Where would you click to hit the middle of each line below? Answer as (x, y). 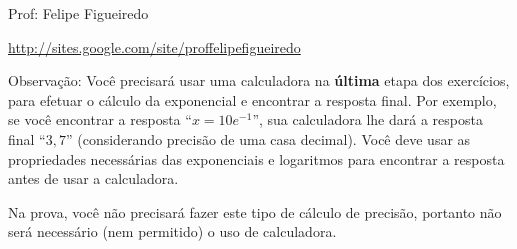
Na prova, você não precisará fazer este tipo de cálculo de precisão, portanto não (255, 211)
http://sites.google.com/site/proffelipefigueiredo (154, 46)
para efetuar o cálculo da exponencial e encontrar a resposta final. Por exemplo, (252, 99)
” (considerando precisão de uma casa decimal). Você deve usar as (268, 138)
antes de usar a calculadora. (93, 178)
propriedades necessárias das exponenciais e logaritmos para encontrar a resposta (256, 158)
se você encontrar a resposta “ (100, 119)
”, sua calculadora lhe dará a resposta (367, 119)
